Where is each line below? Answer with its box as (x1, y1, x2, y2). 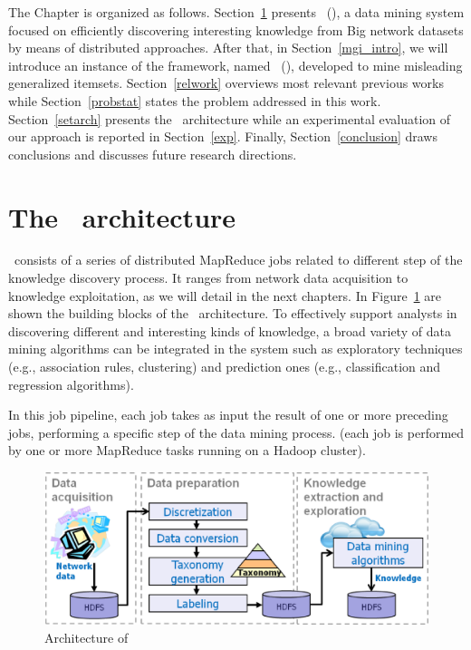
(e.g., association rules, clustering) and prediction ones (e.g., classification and (8, 357, 441, 376)
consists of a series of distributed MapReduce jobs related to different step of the (14, 250, 463, 269)
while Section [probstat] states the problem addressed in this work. (8, 91, 381, 110)
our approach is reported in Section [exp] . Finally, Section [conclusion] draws (8, 127, 437, 146)
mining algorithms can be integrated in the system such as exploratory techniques (8, 339, 463, 358)
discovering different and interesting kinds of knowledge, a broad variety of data (8, 321, 451, 340)
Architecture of (44, 627, 129, 646)
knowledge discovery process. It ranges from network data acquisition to (8, 268, 409, 287)
